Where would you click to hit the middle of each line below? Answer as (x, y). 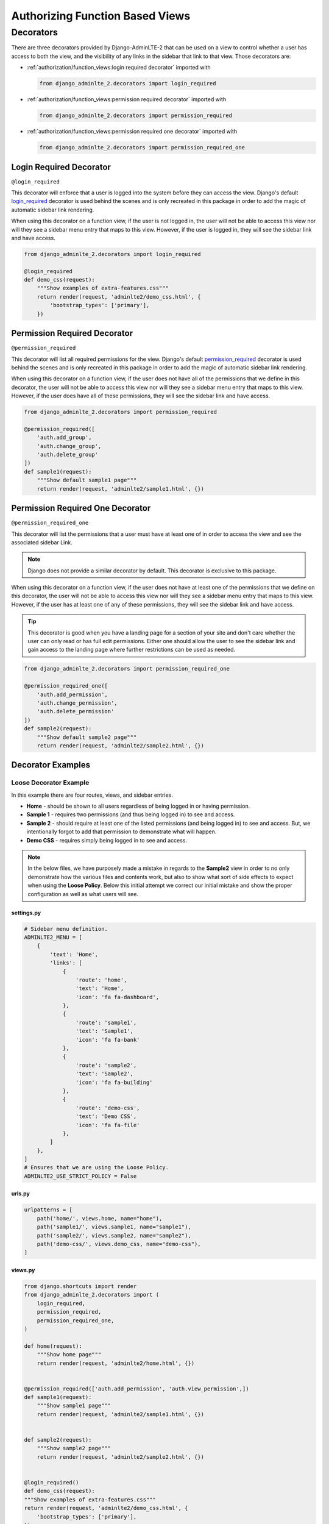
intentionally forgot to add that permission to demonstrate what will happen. (122, 831)
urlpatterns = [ (48, 1210)
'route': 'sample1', (106, 1022)
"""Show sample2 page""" (74, 1448)
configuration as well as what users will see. (83, 894)
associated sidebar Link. (42, 542)
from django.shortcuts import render (80, 1286)
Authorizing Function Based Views (101, 16)
